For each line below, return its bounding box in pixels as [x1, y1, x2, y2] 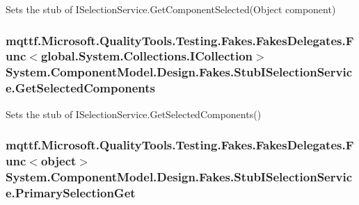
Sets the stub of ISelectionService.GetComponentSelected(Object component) [6, 2, 336, 16]
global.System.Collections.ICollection [40, 47, 253, 65]
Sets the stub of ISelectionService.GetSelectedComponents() [6, 106, 262, 121]
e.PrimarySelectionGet [6, 183, 136, 201]
